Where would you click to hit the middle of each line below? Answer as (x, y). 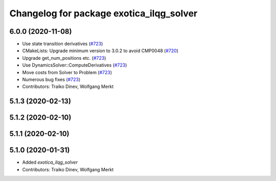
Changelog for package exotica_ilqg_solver (103, 13)
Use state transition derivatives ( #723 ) (63, 44)
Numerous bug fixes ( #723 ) (51, 80)
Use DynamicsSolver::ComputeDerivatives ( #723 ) (75, 65)
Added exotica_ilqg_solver (50, 162)
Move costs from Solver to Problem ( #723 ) (67, 72)
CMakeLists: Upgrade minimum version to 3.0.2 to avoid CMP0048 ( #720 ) (100, 51)
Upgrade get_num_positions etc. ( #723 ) (64, 58)
